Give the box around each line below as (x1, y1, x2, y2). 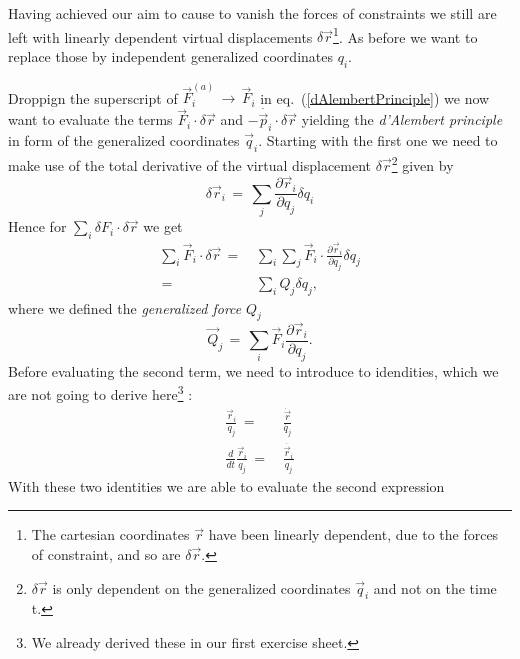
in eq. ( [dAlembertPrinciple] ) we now (260, 87, 490, 108)
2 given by (391, 151, 454, 175)
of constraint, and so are (31, 543, 181, 564)
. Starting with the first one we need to (258, 130, 498, 151)
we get (143, 216, 183, 237)
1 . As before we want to (333, 23, 478, 47)
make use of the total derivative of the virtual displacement (8, 154, 372, 175)
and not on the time (373, 577, 497, 598)
